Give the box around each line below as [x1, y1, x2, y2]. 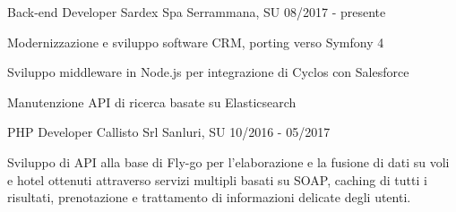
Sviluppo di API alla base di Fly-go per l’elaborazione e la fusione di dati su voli [7, 152, 450, 171]
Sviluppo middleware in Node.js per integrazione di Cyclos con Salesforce [7, 63, 409, 81]
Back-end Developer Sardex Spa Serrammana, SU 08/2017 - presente [7, 3, 386, 21]
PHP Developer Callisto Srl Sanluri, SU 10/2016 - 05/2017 [7, 123, 331, 141]
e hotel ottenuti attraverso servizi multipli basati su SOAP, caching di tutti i [7, 170, 427, 189]
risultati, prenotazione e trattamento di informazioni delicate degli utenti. [7, 188, 411, 207]
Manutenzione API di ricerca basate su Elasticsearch [7, 92, 297, 111]
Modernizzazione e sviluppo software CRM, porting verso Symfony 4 [7, 32, 384, 51]
